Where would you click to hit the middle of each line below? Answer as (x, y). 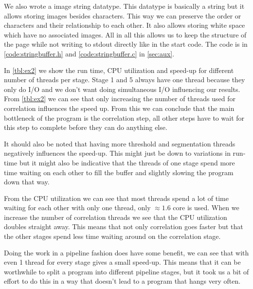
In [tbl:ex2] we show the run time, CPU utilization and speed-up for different (119, 70)
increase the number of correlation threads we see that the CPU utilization (116, 217)
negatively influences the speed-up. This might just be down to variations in (117, 153)
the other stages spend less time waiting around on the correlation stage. (112, 236)
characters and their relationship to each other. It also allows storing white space (125, 25)
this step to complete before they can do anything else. (86, 127)
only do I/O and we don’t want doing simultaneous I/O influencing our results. (122, 89)
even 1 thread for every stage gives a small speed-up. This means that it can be (122, 262)
